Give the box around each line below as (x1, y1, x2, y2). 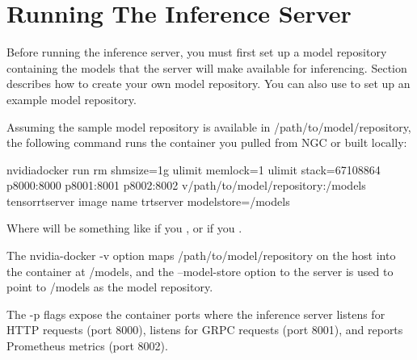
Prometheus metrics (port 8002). (6, 337, 168, 354)
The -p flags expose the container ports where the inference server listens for (6, 305, 385, 322)
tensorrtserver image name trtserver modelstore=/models (6, 192, 290, 209)
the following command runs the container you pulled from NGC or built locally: (6, 134, 407, 151)
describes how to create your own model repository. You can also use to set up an (6, 75, 411, 92)
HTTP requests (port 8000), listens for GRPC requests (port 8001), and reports (6, 321, 403, 338)
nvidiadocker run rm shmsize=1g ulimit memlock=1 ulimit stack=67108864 (6, 161, 381, 178)
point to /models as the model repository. (6, 278, 213, 295)
